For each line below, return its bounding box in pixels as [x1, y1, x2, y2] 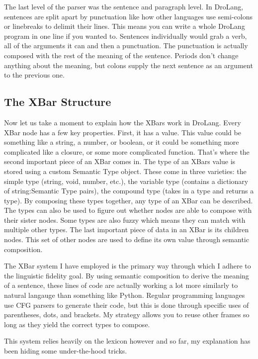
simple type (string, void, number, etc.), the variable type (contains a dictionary [4, 176, 249, 186]
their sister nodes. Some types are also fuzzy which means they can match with [4, 214, 246, 225]
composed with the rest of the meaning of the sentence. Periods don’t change [4, 50, 239, 60]
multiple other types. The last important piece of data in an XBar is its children [4, 224, 249, 235]
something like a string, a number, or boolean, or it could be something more [4, 137, 239, 147]
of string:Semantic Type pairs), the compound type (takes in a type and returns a [4, 185, 254, 196]
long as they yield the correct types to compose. [4, 319, 150, 329]
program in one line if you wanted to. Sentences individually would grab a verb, [4, 30, 247, 41]
